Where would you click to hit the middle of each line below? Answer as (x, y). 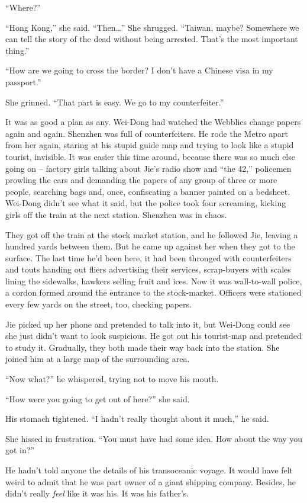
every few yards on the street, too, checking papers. (98, 304)
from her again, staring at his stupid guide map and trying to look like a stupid (150, 145)
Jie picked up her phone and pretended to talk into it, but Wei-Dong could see (148, 324)
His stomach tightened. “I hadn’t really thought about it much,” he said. (137, 419)
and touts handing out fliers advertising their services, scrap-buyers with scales (148, 269)
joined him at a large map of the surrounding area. (98, 359)
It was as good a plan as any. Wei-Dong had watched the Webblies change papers (153, 122)
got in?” (20, 450)
